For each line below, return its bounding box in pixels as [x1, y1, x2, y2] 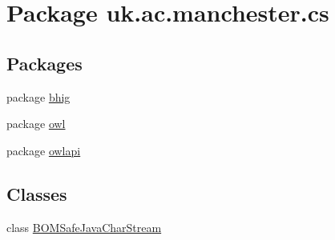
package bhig [6, 88, 71, 105]
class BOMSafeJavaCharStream [6, 218, 162, 235]
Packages [6, 50, 83, 75]
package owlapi [6, 142, 81, 158]
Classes [6, 181, 67, 206]
